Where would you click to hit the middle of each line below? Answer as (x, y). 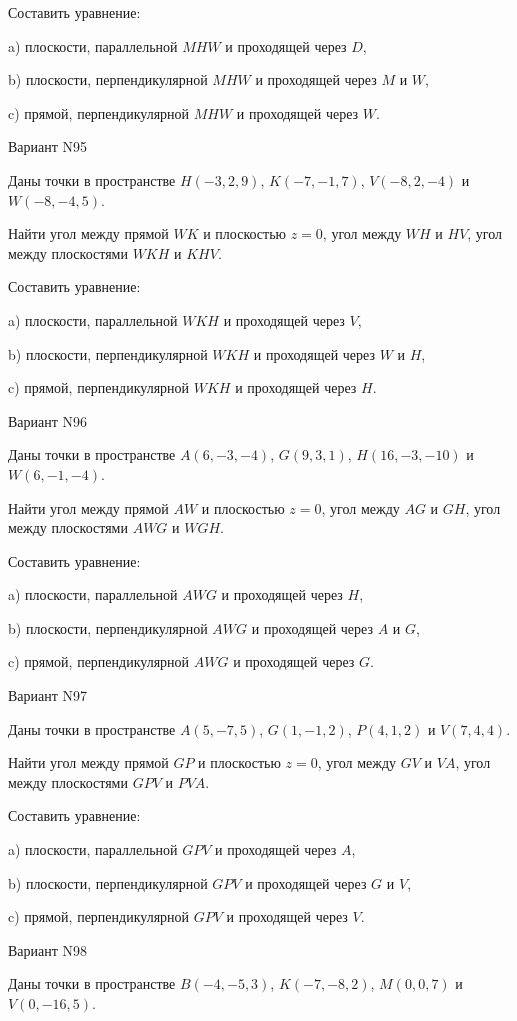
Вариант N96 (48, 420)
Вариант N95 (48, 146)
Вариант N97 (48, 695)
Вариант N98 (48, 949)
